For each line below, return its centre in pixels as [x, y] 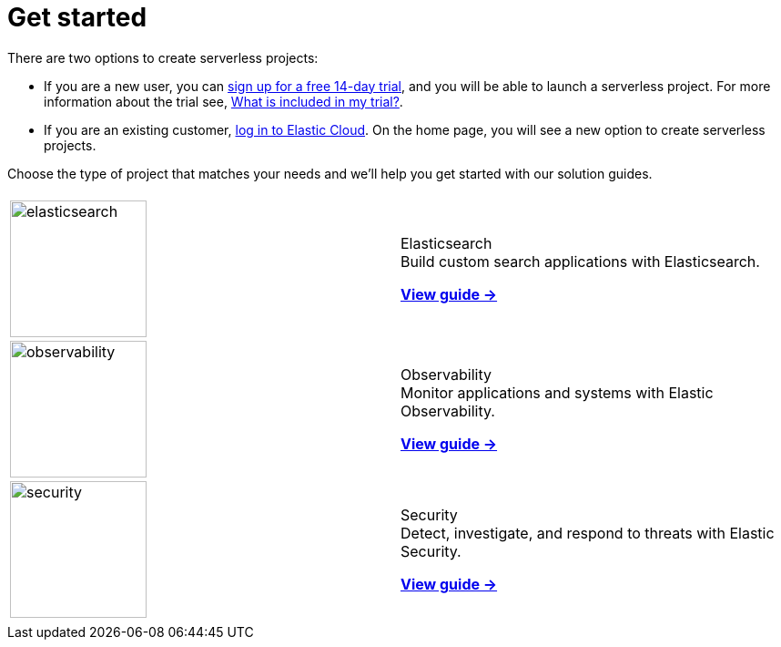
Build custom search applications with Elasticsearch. [580, 261]
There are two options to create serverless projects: [163, 57]
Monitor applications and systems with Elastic [557, 392]
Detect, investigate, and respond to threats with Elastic [588, 533]
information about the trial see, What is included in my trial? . [223, 101]
